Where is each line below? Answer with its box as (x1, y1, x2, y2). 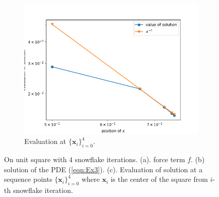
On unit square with (4, 154, 67, 164)
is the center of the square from (111, 174, 208, 184)
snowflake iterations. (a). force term (75, 154, 185, 164)
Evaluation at (24, 136, 67, 146)
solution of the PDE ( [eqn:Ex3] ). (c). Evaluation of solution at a (4, 164, 203, 174)
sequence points (4, 174, 52, 184)
